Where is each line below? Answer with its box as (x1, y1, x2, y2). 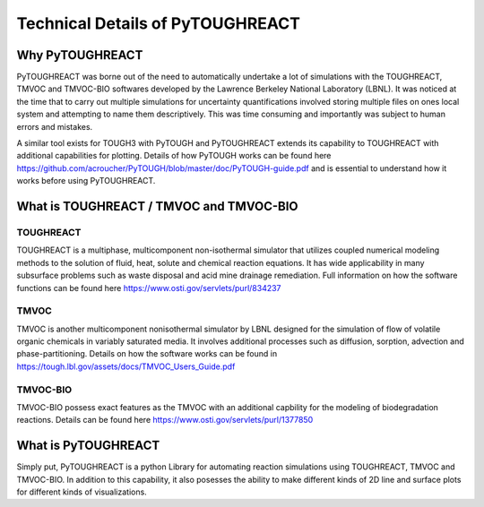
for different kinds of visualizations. (16, 486, 147, 497)
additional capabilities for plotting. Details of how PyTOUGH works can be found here (16, 150, 332, 161)
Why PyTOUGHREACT (16, 47, 143, 63)
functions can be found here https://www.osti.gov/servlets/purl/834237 (16, 282, 281, 293)
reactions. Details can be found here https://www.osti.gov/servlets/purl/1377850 (16, 415, 314, 425)
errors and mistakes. (16, 121, 93, 132)
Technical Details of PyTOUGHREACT (16, 13, 300, 33)
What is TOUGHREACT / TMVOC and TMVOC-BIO (16, 199, 299, 214)
